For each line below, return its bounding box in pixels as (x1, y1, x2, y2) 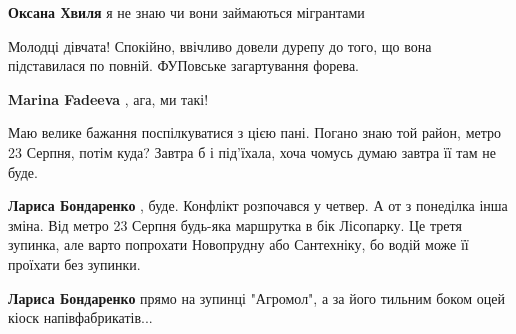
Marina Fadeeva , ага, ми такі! (8, 88, 209, 109)
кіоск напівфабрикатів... (8, 307, 153, 328)
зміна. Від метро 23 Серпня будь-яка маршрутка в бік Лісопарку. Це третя (8, 214, 462, 235)
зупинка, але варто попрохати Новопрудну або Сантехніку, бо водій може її (8, 234, 469, 255)
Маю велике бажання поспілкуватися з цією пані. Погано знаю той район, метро (8, 122, 501, 143)
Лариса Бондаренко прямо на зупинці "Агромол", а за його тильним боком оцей (8, 287, 505, 308)
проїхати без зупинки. (8, 253, 141, 274)
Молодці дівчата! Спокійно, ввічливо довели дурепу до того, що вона (8, 35, 432, 56)
